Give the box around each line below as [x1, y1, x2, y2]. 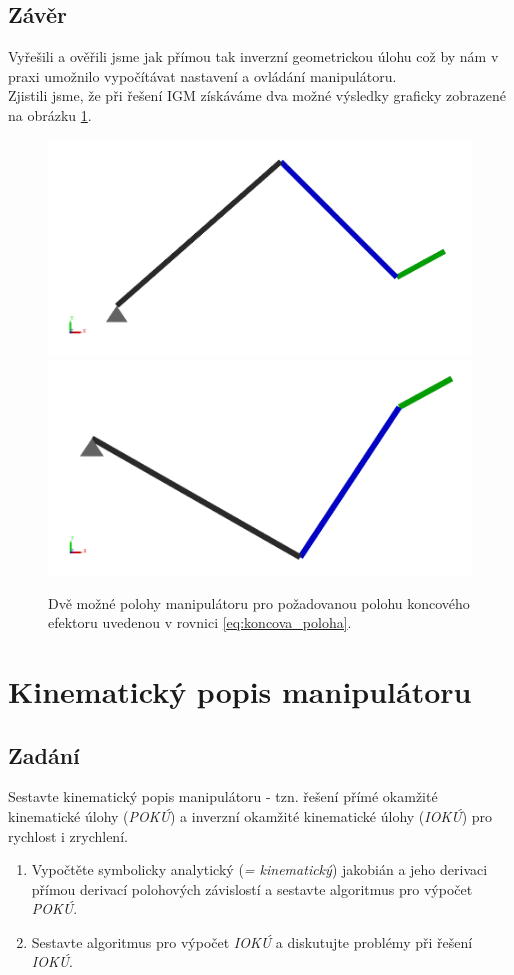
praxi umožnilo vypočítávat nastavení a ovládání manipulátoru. [8, 65, 397, 86]
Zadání [8, 739, 80, 770]
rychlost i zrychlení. [8, 825, 128, 846]
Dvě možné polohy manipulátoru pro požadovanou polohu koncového [48, 592, 470, 613]
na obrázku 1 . [8, 104, 92, 125]
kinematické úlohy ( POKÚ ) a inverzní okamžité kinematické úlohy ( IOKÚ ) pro [8, 805, 493, 826]
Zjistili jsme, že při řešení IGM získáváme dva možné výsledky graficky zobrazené [8, 85, 506, 106]
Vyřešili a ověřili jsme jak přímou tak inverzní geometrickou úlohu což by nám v [8, 46, 499, 67]
